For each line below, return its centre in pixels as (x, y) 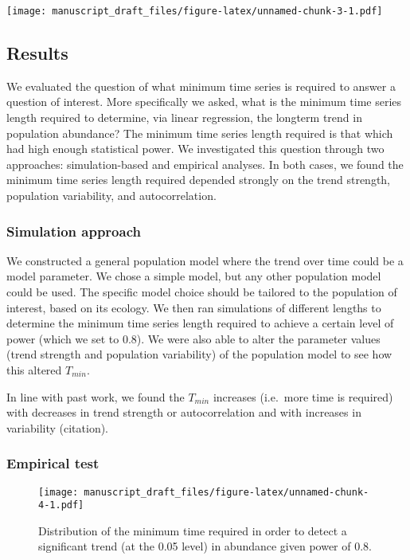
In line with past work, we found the (96, 396)
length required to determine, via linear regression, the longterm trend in (184, 117)
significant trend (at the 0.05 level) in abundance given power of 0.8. (205, 546)
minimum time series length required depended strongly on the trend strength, (199, 180)
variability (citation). (58, 427)
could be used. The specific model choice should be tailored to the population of (202, 292)
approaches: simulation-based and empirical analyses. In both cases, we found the (205, 164)
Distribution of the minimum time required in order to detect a (193, 530)
